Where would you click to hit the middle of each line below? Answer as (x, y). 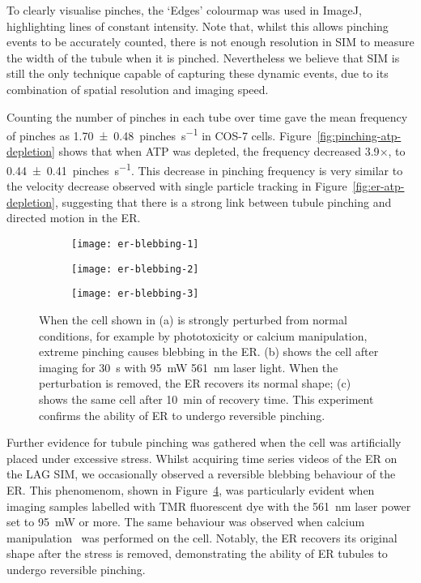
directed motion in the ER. (74, 218)
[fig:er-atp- (378, 186)
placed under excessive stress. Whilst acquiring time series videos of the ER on (202, 458)
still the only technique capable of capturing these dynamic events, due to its (198, 73)
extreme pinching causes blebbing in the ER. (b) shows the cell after (209, 352)
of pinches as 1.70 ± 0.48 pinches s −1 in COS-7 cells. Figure (159, 134)
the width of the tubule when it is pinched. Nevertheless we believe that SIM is (203, 57)
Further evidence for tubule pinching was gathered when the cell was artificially (204, 442)
